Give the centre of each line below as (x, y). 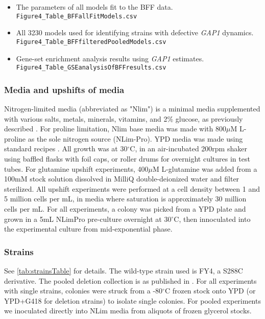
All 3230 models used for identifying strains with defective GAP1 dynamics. (135, 32)
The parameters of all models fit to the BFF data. (94, 7)
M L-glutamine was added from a (205, 168)
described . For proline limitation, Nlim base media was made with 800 (115, 129)
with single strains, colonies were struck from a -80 (83, 291)
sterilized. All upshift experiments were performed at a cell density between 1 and (132, 188)
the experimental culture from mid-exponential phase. (88, 229)
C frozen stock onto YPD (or (210, 291)
